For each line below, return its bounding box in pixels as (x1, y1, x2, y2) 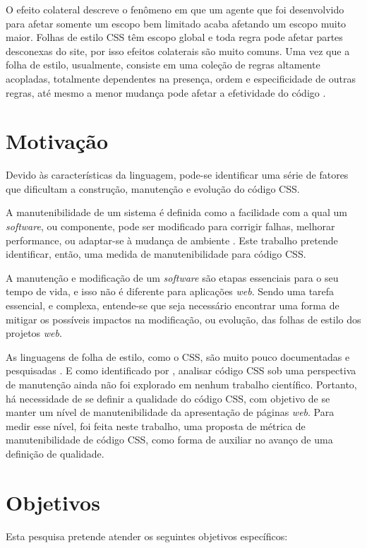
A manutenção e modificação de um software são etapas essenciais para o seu (6, 270, 339, 285)
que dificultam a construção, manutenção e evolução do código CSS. (6, 181, 300, 196)
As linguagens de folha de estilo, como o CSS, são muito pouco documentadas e (6, 349, 350, 364)
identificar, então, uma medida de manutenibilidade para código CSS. (6, 246, 306, 261)
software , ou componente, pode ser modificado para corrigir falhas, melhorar (6, 219, 335, 234)
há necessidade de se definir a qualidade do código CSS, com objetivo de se (6, 391, 330, 405)
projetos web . (6, 326, 62, 340)
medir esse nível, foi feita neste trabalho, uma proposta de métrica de (6, 418, 306, 433)
